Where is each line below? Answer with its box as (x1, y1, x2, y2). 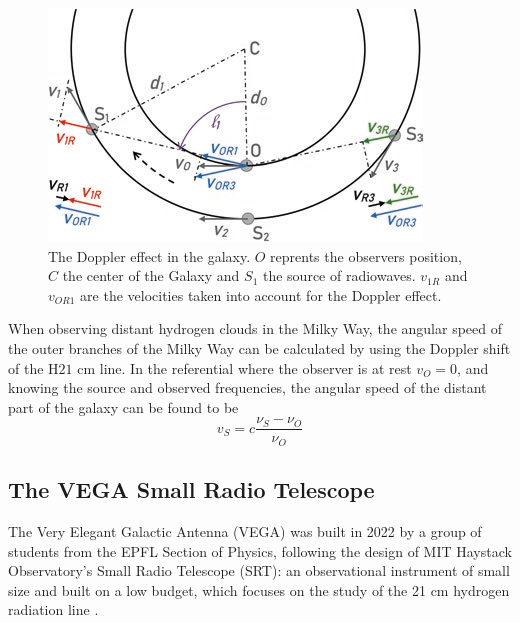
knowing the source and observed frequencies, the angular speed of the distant (8, 377, 487, 398)
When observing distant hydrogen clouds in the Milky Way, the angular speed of (8, 318, 502, 339)
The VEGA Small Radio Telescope (8, 474, 375, 505)
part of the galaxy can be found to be (8, 396, 239, 417)
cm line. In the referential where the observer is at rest (77, 357, 412, 378)
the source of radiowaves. (262, 265, 416, 286)
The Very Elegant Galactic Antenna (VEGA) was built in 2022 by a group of (8, 521, 482, 542)
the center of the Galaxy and (62, 265, 240, 286)
